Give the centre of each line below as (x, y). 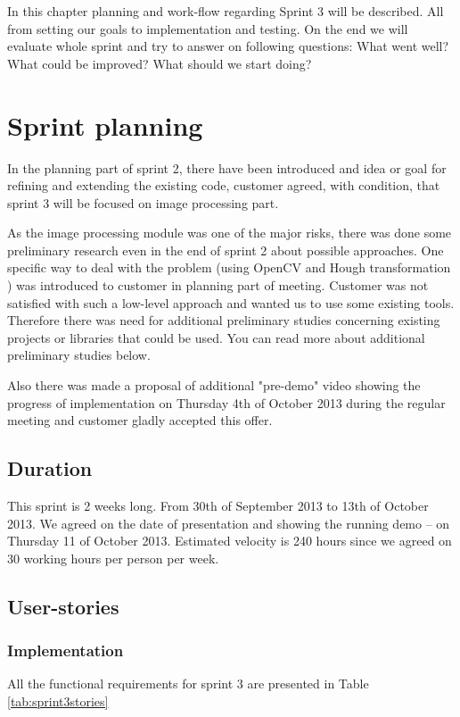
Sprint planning (105, 125)
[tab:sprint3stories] (58, 700)
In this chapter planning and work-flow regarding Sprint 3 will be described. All (226, 11)
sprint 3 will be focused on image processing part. (143, 202)
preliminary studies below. (79, 355)
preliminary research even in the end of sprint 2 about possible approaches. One (226, 250)
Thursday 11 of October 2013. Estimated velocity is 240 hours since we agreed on (230, 541)
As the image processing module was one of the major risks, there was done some (230, 233)
